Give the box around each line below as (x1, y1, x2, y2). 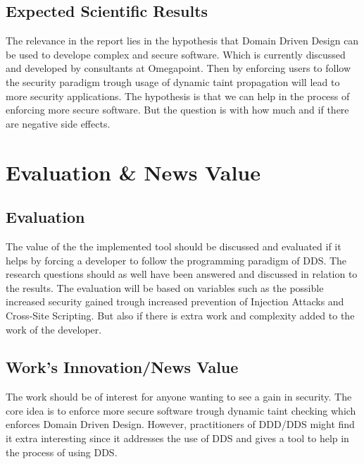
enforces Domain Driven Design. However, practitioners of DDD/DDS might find (6, 417, 355, 432)
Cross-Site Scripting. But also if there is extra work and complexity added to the (6, 307, 355, 322)
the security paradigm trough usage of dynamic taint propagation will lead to (6, 74, 340, 89)
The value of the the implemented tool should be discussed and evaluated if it (6, 238, 341, 253)
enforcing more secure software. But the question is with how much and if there (6, 102, 349, 117)
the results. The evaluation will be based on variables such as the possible (6, 280, 324, 295)
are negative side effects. (6, 116, 111, 130)
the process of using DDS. (6, 444, 118, 459)
